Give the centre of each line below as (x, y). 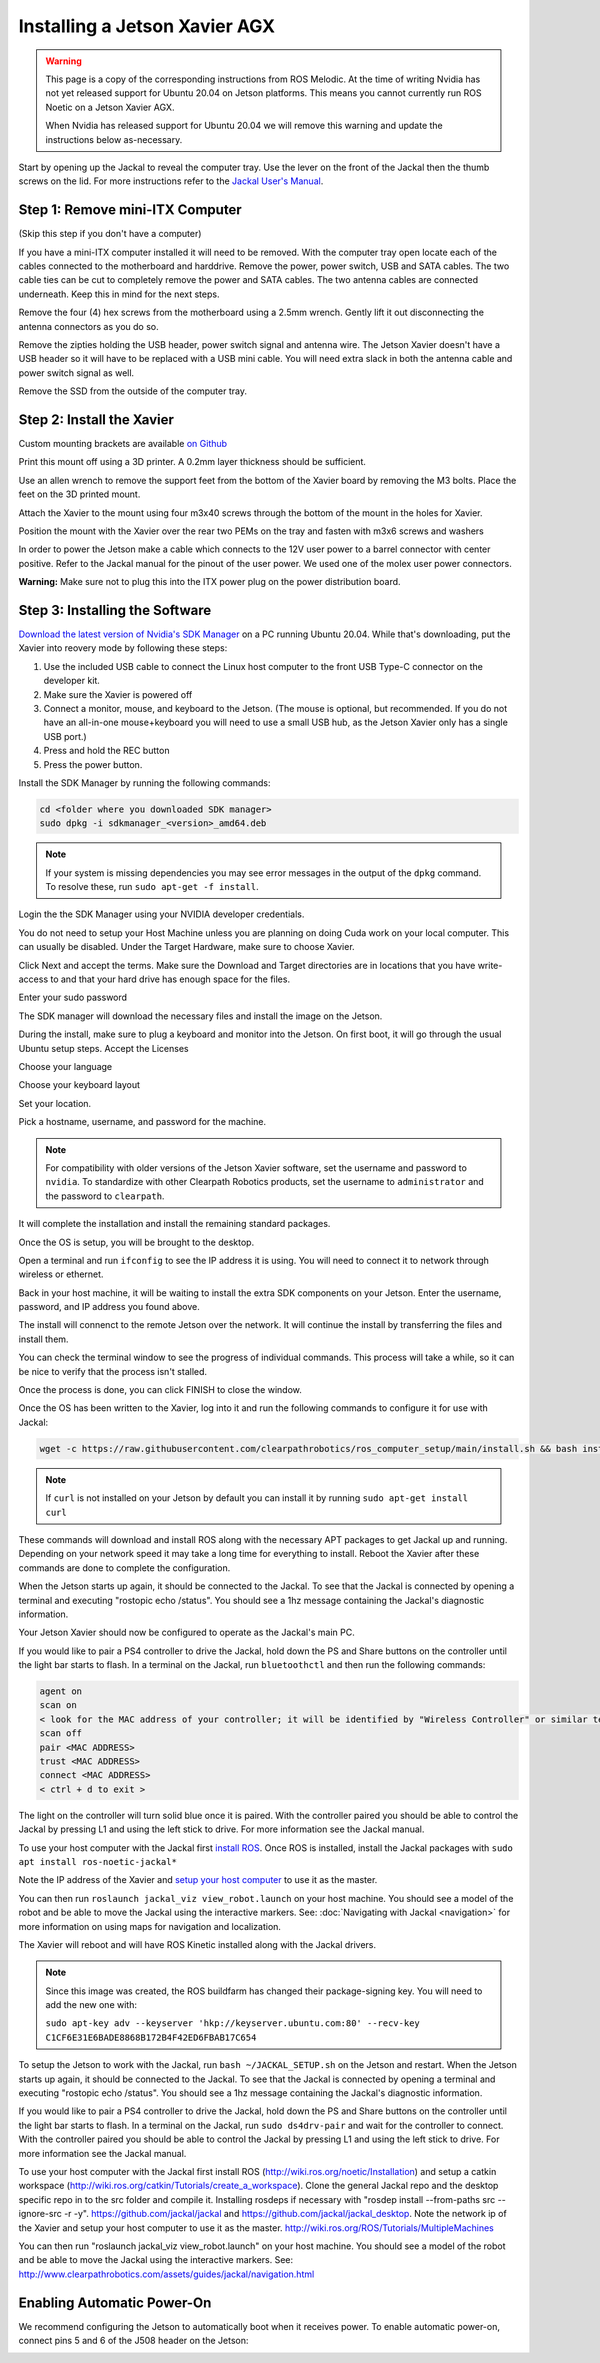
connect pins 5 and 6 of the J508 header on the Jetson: (133, 2340)
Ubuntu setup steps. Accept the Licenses (103, 1048)
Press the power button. (93, 764)
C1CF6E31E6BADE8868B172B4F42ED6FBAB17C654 (151, 2037)
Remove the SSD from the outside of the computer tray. (132, 391)
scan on (58, 1705)
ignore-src (40, 2214)
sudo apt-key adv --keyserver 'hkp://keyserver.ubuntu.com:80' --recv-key (232, 2023)
